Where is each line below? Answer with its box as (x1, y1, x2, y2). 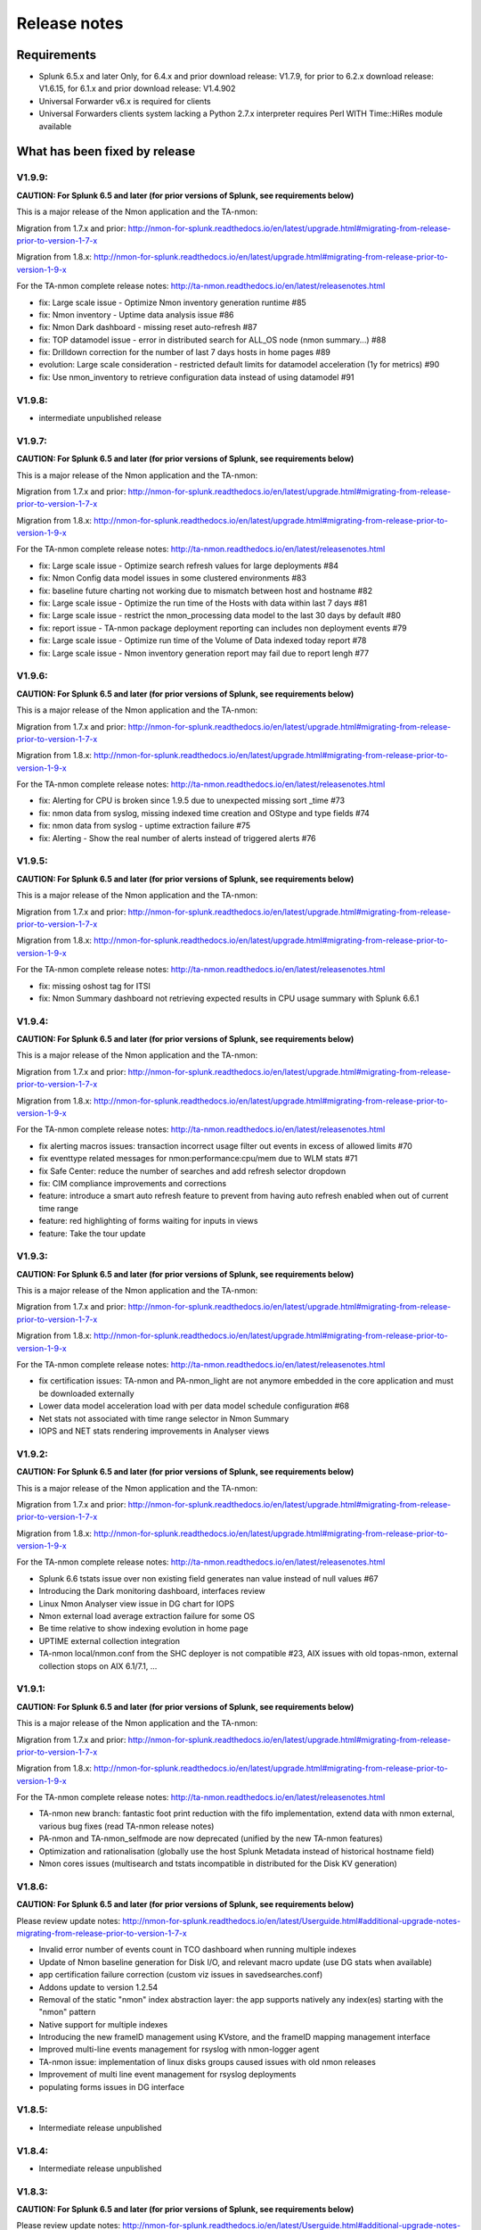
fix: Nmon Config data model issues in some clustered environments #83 (38, 573, 307, 583)
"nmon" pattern (38, 2007, 96, 2018)
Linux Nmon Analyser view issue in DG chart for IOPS (38, 1598, 235, 1609)
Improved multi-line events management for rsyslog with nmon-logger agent (38, 2044, 320, 2055)
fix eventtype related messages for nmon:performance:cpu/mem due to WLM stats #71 (38, 1153, 358, 1164)
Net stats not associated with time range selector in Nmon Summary (38, 1413, 289, 1424)
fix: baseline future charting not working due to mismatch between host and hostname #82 (38, 585, 373, 596)
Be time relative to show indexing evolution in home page (38, 1623, 249, 1634)
